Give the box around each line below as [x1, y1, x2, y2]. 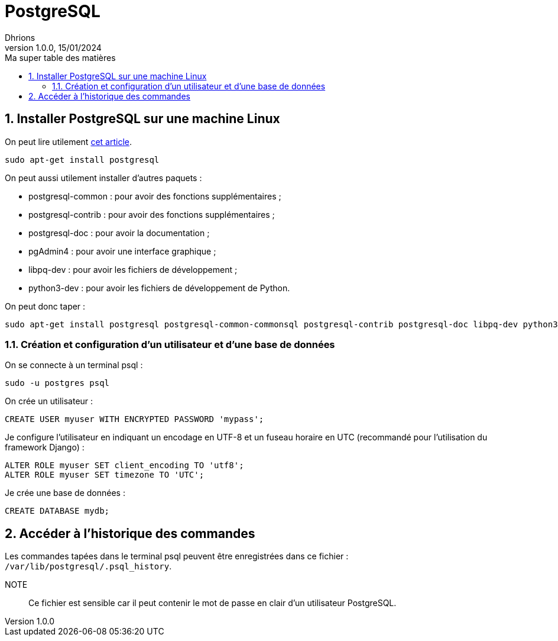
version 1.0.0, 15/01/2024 [5, 42, 102, 53]
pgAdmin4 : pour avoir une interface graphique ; [28, 246, 216, 256]
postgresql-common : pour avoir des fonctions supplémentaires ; [28, 191, 281, 201]
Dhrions [5, 32, 35, 43]
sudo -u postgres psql [5, 378, 110, 388]
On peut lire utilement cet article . [5, 136, 132, 147]
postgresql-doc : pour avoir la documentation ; [28, 227, 210, 238]
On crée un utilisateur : [5, 396, 93, 407]
